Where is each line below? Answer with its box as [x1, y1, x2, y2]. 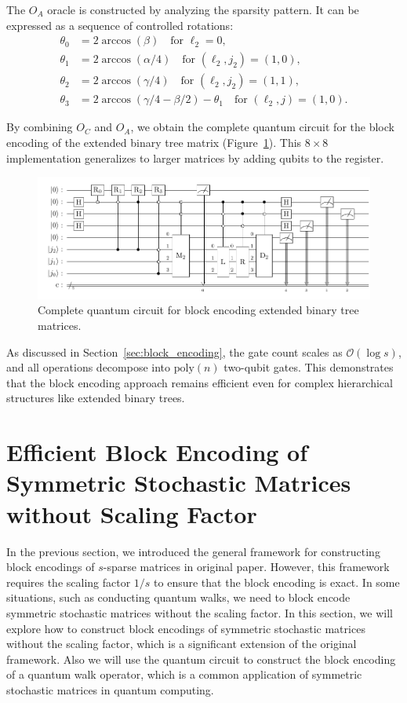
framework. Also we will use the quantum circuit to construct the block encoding [6, 650, 396, 667]
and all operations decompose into [6, 359, 171, 375]
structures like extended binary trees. [6, 390, 185, 406]
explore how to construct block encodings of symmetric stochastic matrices [6, 620, 365, 636]
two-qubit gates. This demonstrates [223, 359, 394, 375]
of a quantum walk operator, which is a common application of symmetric [6, 666, 362, 683]
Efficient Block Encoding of [6, 436, 308, 468]
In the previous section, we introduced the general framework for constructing [6, 543, 380, 559]
